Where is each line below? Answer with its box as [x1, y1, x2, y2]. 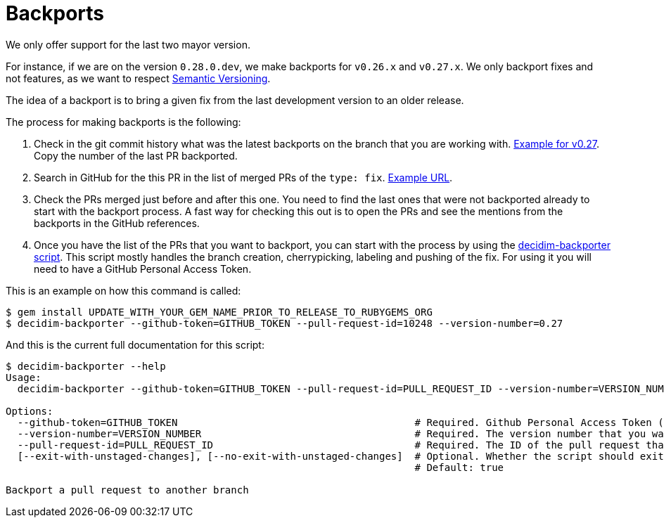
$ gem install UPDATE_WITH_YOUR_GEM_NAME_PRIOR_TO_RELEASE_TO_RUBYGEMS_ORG [6, 306, 433, 318]
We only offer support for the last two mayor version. [6, 38, 250, 51]
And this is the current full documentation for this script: [6, 338, 264, 351]
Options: [6, 405, 53, 417]
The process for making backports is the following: [6, 115, 241, 128]
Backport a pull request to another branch [6, 484, 249, 496]
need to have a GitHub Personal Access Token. [34, 262, 252, 275]
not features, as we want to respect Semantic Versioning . [6, 72, 271, 84]
